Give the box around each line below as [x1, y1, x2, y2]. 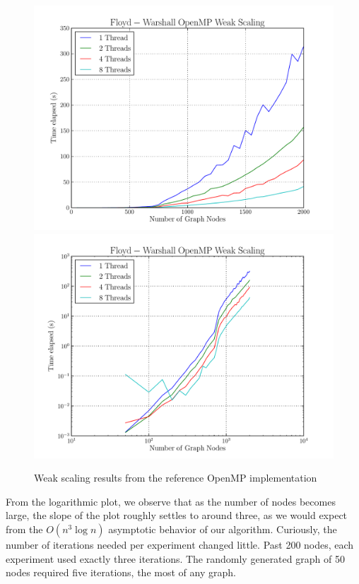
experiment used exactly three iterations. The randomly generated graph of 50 [6, 551, 345, 566]
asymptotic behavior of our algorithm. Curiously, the [108, 521, 337, 536]
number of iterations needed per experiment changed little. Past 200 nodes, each [6, 537, 354, 552]
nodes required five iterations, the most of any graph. [6, 565, 236, 580]
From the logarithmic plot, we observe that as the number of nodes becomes [6, 494, 336, 508]
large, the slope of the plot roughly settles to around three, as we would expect [6, 508, 348, 523]
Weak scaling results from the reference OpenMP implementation [34, 470, 317, 485]
